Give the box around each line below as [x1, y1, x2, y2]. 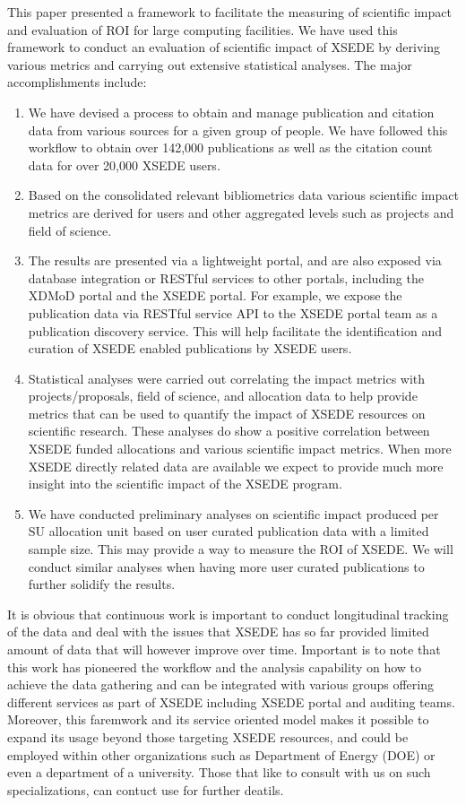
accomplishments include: [7, 73, 147, 91]
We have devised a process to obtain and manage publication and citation [28, 102, 435, 121]
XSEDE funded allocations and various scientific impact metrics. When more [28, 439, 452, 458]
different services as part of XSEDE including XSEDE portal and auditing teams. [7, 692, 455, 711]
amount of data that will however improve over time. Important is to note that [7, 640, 441, 658]
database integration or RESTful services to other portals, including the [28, 268, 424, 287]
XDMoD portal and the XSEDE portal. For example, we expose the [28, 286, 402, 305]
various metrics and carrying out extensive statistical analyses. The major [7, 55, 412, 74]
